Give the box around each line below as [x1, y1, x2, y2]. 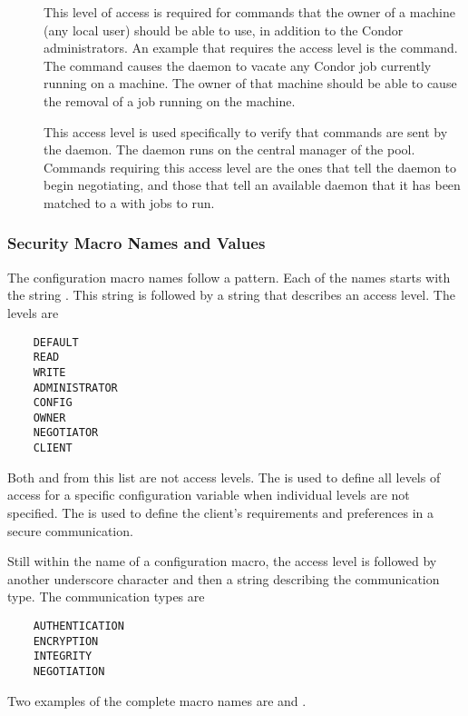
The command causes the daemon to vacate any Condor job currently [44, 55, 432, 75]
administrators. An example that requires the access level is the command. [44, 38, 458, 57]
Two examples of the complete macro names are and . [7, 691, 307, 710]
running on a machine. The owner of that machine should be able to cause [44, 74, 457, 93]
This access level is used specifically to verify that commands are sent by [44, 122, 448, 141]
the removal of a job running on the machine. [44, 91, 296, 110]
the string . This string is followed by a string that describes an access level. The [7, 285, 455, 304]
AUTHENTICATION [33, 619, 124, 632]
